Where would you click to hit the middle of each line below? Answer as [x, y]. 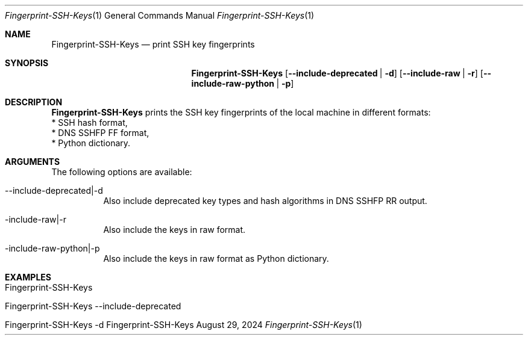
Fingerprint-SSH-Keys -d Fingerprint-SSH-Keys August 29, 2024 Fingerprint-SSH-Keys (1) [184, 325]
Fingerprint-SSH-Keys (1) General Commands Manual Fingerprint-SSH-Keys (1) [160, 15]
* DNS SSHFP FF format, [100, 133]
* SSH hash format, [90, 122]
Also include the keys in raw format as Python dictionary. [216, 258]
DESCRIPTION [34, 102]
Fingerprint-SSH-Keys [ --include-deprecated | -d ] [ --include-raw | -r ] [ [337, 73]
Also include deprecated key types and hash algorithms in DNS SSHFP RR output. [265, 201]
